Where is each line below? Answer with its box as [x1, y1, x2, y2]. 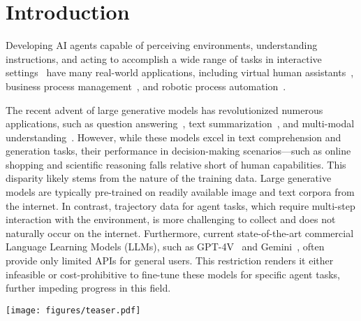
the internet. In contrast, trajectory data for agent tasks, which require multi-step [6, 198, 355, 213]
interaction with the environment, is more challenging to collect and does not [6, 212, 336, 227]
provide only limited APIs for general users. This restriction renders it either [6, 253, 334, 268]
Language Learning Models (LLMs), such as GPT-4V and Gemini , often [6, 239, 325, 254]
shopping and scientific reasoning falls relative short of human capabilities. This [6, 157, 346, 171]
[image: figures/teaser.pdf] [6, 305, 141, 315]
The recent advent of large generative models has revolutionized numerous [6, 102, 323, 117]
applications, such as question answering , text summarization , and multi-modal [6, 116, 355, 131]
